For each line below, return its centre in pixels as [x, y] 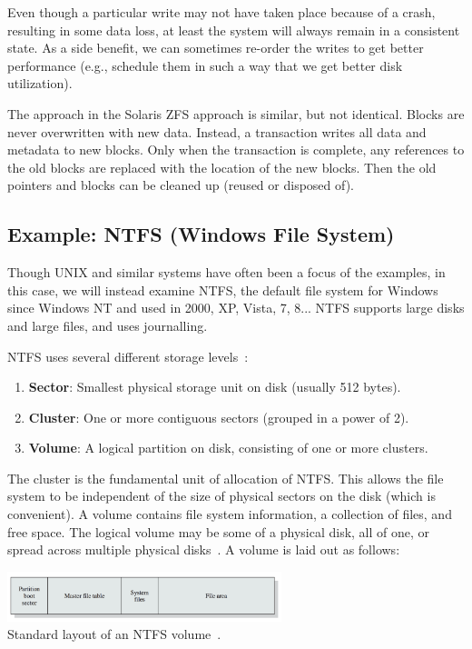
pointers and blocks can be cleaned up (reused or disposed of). [181, 185]
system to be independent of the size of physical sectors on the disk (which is [221, 496]
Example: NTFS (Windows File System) [201, 234]
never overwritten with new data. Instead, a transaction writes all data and [217, 131]
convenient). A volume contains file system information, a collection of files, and [230, 514]
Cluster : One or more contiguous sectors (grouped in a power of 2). [219, 417]
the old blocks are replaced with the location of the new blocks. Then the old [222, 167]
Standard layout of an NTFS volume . [114, 634]
